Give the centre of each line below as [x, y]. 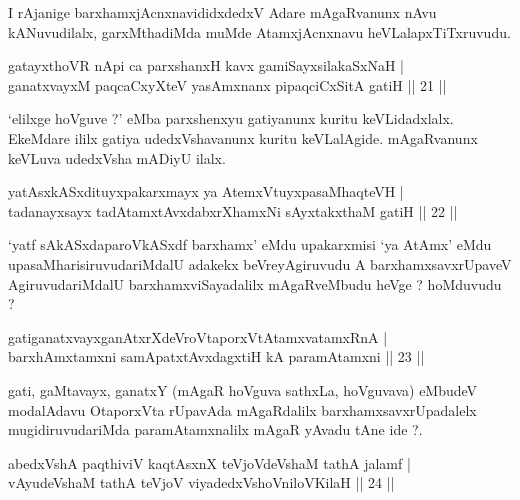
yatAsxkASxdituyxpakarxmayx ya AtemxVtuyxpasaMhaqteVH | [206, 191]
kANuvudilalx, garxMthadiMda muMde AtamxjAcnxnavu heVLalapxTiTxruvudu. [259, 31]
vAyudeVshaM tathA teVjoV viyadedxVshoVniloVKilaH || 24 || [201, 482]
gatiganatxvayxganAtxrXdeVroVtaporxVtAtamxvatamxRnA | [198, 336]
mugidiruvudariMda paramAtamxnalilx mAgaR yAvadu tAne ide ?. [215, 429]
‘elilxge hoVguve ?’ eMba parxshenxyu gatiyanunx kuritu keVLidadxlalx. [231, 118]
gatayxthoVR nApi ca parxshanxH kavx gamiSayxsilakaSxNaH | [206, 65]
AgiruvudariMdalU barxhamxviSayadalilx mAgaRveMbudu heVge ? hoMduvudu [255, 283]
